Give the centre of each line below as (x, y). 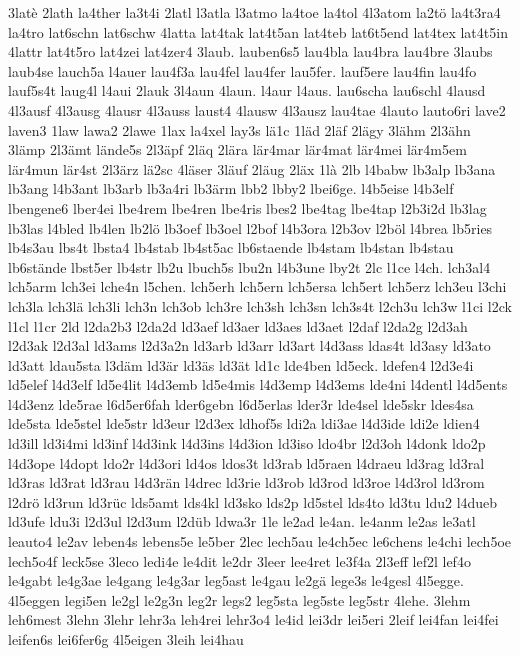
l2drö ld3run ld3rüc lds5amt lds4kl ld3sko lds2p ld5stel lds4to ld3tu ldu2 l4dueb (253, 501)
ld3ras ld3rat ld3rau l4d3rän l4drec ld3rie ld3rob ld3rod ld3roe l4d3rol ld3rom (246, 482)
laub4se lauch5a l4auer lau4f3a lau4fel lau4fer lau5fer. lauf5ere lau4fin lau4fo (242, 70)
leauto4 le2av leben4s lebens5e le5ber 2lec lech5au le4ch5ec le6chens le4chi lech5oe (260, 541)
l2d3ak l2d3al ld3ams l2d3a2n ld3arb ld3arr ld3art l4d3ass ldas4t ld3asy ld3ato (249, 345)
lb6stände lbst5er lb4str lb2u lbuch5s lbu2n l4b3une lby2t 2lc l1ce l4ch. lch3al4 (249, 266)
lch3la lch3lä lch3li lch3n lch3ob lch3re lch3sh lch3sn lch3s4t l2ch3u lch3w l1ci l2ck (260, 305)
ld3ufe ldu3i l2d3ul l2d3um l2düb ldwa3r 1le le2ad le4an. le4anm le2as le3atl (242, 521)
